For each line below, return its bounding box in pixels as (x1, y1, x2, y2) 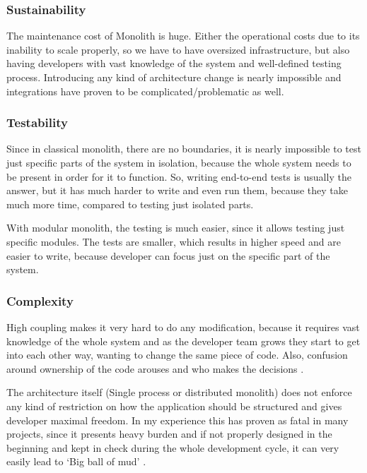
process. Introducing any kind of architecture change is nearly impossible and (6, 70, 342, 84)
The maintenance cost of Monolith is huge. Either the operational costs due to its (6, 28, 360, 43)
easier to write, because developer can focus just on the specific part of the (6, 248, 330, 263)
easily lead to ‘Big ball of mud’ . (6, 454, 146, 469)
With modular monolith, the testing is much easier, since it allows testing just (6, 220, 345, 235)
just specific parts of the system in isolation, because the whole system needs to (6, 155, 351, 169)
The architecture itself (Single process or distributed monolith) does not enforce (6, 385, 352, 400)
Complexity (6, 292, 74, 309)
